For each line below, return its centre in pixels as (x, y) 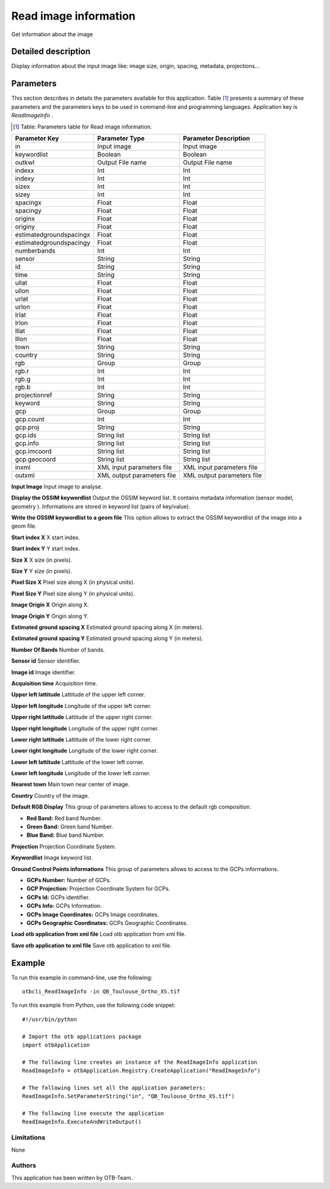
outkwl (25, 162)
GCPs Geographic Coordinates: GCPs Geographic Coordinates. (108, 922)
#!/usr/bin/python (50, 1019)
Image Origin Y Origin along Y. (50, 616)
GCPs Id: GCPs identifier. (58, 897)
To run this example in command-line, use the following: (82, 977)
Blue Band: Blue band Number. (66, 835)
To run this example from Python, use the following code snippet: (94, 1005)
